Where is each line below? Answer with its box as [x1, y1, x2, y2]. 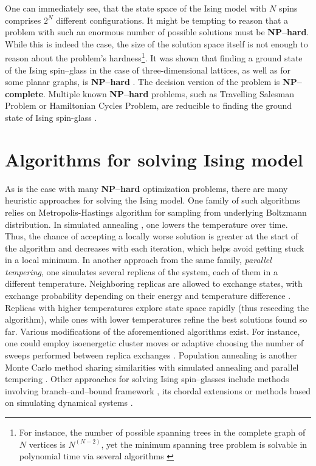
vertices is [29, 437, 66, 450]
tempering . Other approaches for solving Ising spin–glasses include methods [5, 372, 289, 385]
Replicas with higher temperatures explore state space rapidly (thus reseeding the [5, 301, 309, 314]
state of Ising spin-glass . [5, 111, 97, 123]
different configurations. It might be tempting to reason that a [56, 13, 289, 26]
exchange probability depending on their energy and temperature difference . [5, 289, 291, 302]
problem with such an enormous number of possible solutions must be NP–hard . [5, 26, 309, 38]
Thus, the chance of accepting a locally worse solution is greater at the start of [5, 230, 298, 242]
